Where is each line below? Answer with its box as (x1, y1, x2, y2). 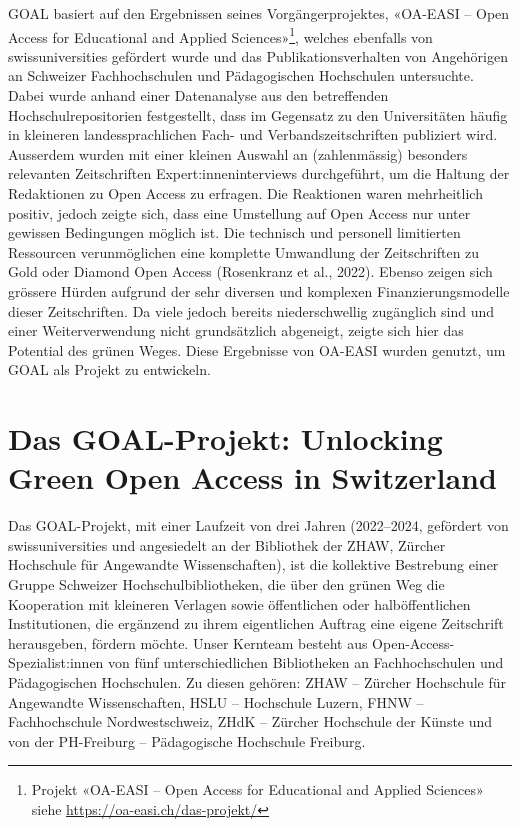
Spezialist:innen (8, 652, 104, 673)
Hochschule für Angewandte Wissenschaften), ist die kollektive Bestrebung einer (8, 554, 499, 575)
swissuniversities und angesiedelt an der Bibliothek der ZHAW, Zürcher (8, 534, 446, 555)
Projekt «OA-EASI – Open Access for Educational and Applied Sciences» (31, 779, 484, 800)
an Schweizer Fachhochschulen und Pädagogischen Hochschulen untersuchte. (8, 65, 474, 86)
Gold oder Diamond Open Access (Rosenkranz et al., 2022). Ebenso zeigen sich (8, 261, 493, 282)
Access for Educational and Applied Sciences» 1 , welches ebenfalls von (8, 23, 433, 47)
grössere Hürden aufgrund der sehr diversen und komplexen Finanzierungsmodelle (8, 280, 510, 301)
